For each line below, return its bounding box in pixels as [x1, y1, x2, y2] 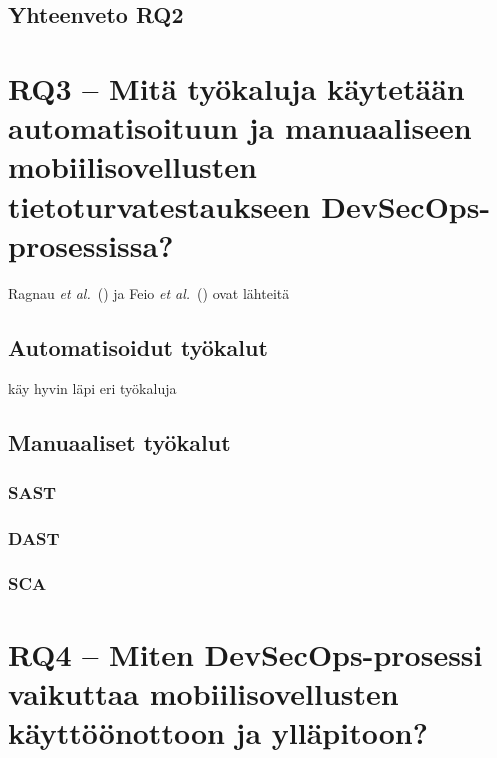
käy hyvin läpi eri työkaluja [8, 378, 177, 399]
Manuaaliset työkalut [8, 427, 231, 458]
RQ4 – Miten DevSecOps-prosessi [8, 633, 483, 674]
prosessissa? [8, 224, 174, 265]
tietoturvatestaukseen [8, 185, 311, 226]
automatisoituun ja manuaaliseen [8, 107, 472, 148]
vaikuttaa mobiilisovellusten [8, 672, 399, 713]
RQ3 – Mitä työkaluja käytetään [8, 67, 465, 108]
